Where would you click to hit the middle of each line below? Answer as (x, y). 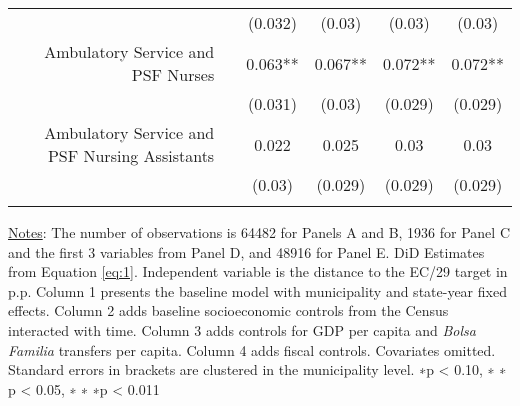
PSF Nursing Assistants (131, 155)
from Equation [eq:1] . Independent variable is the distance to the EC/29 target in (258, 271)
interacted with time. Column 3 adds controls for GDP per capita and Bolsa (242, 329)
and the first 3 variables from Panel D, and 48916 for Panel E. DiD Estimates (246, 251)
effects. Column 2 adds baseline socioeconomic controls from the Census (228, 310)
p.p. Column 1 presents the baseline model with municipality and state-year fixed (257, 290)
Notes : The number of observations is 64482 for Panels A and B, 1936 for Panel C (259, 232)
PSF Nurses (173, 74)
